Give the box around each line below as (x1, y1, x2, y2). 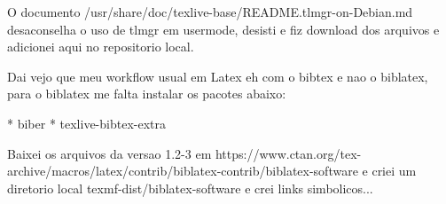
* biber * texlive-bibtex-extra (7, 114, 166, 132)
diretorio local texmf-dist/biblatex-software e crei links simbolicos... (7, 178, 373, 197)
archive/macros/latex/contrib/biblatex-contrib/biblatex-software (7, 161, 358, 180)
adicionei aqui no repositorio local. (7, 37, 194, 56)
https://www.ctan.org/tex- (215, 144, 362, 162)
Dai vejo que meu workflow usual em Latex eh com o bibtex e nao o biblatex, (7, 67, 428, 85)
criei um (372, 161, 417, 180)
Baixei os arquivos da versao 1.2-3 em (7, 144, 212, 162)
